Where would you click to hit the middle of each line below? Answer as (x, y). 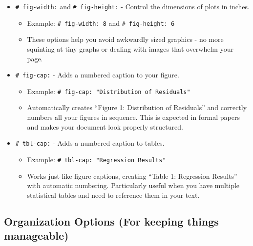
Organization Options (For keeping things (111, 221)
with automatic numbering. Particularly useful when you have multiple (133, 185)
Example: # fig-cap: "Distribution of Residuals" (109, 91)
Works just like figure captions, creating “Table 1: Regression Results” (132, 176)
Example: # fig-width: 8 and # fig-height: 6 (101, 23)
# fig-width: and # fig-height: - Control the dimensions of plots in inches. (132, 6)
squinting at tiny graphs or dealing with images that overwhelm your (130, 48)
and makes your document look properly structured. (105, 126)
